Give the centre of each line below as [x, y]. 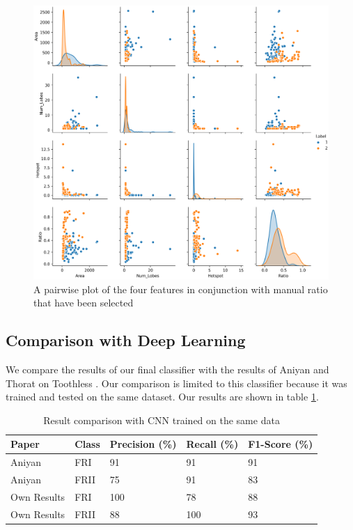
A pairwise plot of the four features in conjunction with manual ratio [181, 289]
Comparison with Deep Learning [126, 340]
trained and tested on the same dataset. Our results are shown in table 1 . [162, 397]
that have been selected [84, 303]
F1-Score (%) [281, 444]
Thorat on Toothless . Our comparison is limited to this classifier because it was [176, 383]
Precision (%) [143, 444]
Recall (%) [212, 444]
